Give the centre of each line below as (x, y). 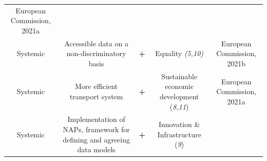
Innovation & (179, 124)
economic (179, 86)
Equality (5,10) (179, 53)
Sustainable (179, 76)
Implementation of (96, 119)
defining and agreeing (96, 139)
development (179, 96)
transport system (96, 96)
